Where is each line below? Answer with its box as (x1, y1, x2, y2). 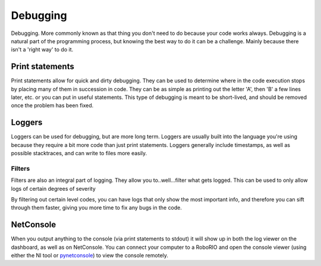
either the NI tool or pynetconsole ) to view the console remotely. (11, 252, 169, 259)
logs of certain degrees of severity (11, 185, 96, 192)
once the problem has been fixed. (11, 102, 94, 109)
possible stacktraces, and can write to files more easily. (11, 150, 147, 157)
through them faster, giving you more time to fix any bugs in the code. (11, 204, 182, 211)
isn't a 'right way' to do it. (11, 46, 74, 53)
